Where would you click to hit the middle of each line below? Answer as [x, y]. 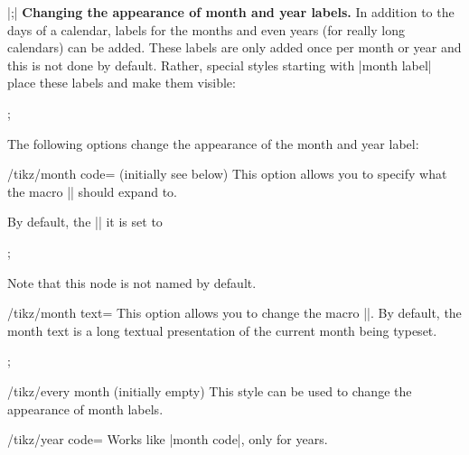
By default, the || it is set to [85, 222]
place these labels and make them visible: [122, 83]
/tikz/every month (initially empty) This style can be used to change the [210, 390]
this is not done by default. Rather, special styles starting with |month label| [220, 65]
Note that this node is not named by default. [132, 282]
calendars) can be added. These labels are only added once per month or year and [234, 47]
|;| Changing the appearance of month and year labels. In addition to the [231, 12]
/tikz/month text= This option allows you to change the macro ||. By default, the [234, 313]
